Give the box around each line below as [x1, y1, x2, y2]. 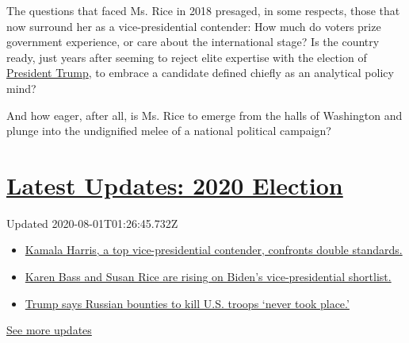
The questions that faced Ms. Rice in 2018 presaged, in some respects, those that [6, 2, 400, 18]
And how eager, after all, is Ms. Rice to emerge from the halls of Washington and [6, 106, 403, 123]
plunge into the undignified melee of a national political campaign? [6, 122, 331, 139]
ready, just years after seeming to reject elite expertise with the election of [6, 48, 367, 65]
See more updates [6, 322, 92, 338]
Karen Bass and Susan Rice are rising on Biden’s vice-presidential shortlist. [25, 268, 392, 285]
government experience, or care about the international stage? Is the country [6, 33, 380, 50]
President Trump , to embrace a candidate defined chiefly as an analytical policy [6, 64, 394, 81]
